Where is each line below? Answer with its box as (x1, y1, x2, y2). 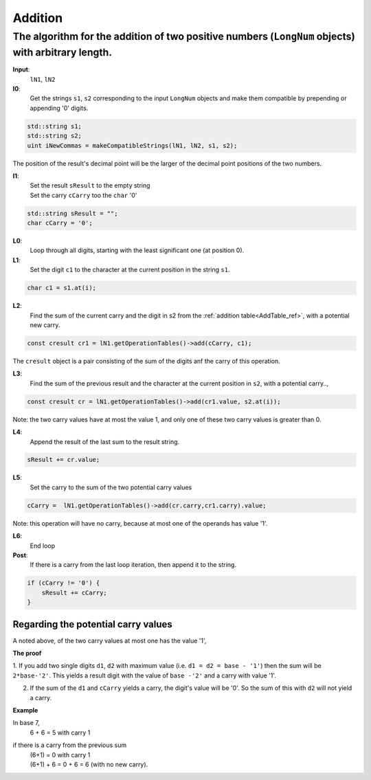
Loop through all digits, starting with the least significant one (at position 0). (30, 246, 245, 254)
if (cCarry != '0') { (27, 579, 100, 587)
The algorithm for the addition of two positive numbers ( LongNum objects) (12, 30, 355, 43)
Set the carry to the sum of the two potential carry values (30, 483, 192, 491)
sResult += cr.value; (27, 456, 100, 464)
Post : (12, 551, 28, 559)
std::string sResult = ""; (27, 210, 118, 217)
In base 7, (12, 719, 41, 727)
